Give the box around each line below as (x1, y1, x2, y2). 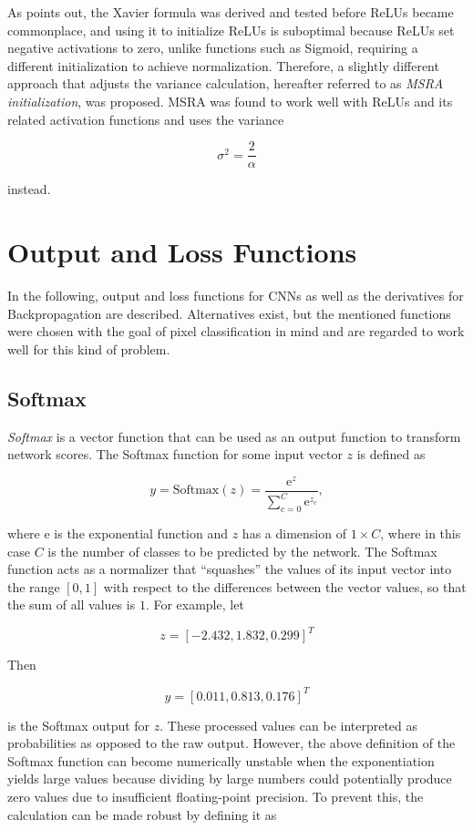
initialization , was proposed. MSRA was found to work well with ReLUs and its (7, 91, 453, 110)
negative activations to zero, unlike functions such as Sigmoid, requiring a (7, 38, 418, 57)
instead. (7, 179, 51, 199)
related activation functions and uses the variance (7, 109, 284, 128)
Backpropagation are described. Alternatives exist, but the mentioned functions (7, 303, 451, 323)
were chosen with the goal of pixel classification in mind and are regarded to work (7, 322, 465, 341)
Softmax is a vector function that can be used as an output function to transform (7, 426, 461, 446)
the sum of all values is (7, 595, 136, 614)
